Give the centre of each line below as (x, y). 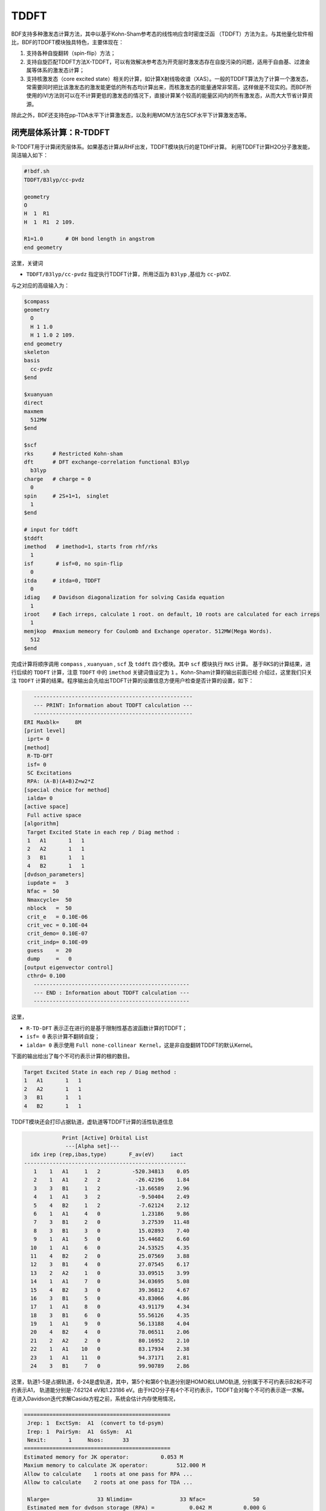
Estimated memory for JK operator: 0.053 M (104, 1457)
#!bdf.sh (37, 171)
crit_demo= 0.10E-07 (58, 933)
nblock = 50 (50, 908)
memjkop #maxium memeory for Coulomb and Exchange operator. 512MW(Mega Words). (148, 631)
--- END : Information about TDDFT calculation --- (111, 993)
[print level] (45, 730)
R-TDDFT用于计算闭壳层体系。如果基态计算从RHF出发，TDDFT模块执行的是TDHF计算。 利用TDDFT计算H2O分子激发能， (162, 147)
